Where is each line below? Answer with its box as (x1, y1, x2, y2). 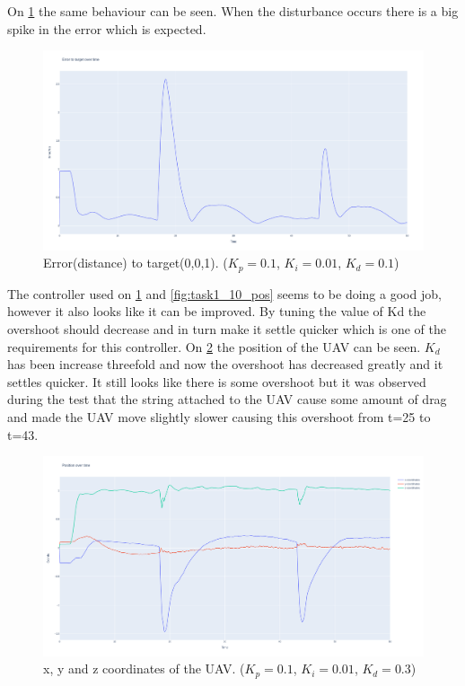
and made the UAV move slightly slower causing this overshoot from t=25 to (7, 407, 431, 426)
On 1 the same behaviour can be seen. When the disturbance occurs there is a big (7, 2, 459, 20)
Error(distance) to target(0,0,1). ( (43, 253, 228, 272)
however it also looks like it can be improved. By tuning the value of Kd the (7, 302, 426, 321)
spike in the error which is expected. (7, 19, 206, 38)
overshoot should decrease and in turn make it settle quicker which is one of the (7, 319, 446, 338)
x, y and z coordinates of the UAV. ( (43, 659, 245, 678)
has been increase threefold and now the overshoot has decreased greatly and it (7, 355, 443, 374)
